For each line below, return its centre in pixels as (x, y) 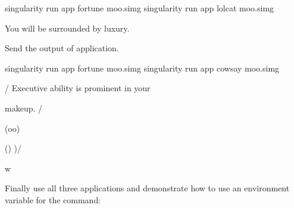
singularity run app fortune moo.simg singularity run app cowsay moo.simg (142, 68)
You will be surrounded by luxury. (67, 28)
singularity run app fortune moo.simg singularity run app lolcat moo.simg (140, 8)
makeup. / (24, 108)
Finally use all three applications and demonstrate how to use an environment (147, 188)
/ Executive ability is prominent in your (78, 88)
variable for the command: (53, 199)
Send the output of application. (62, 48)
